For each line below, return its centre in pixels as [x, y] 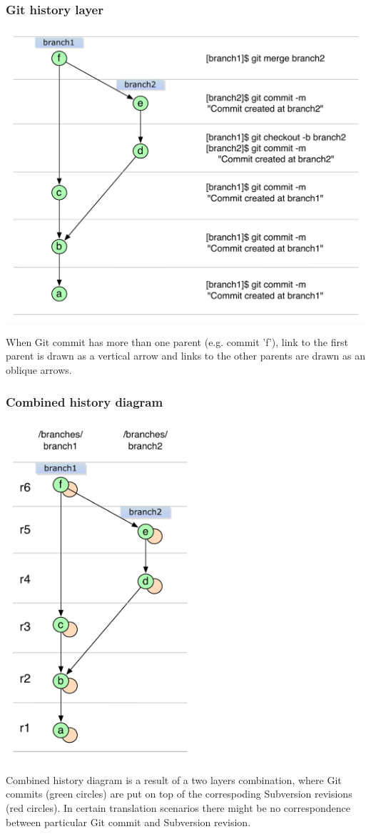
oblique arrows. [39, 369]
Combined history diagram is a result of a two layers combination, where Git [174, 779]
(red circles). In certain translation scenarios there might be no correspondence [178, 808]
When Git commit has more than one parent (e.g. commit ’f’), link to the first [177, 341]
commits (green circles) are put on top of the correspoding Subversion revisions [179, 794]
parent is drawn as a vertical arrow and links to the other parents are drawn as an [185, 356]
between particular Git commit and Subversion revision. [128, 822]
